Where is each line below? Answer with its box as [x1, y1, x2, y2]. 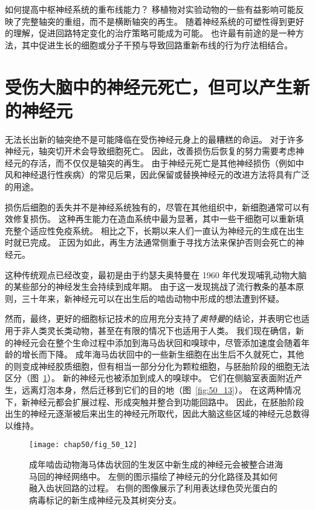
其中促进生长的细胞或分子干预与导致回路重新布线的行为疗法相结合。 [21, 38, 293, 51]
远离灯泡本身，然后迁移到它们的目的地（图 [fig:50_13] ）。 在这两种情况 [21, 383, 301, 396]
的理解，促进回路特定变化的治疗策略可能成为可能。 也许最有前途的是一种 [5, 27, 296, 39]
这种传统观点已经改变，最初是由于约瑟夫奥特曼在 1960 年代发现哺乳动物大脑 [5, 268, 307, 281]
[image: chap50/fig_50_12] [29, 440, 137, 450]
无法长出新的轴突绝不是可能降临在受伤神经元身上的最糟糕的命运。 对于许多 [5, 132, 304, 145]
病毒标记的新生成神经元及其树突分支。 [29, 493, 181, 506]
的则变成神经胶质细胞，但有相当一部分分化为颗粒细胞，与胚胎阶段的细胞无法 [5, 359, 310, 372]
